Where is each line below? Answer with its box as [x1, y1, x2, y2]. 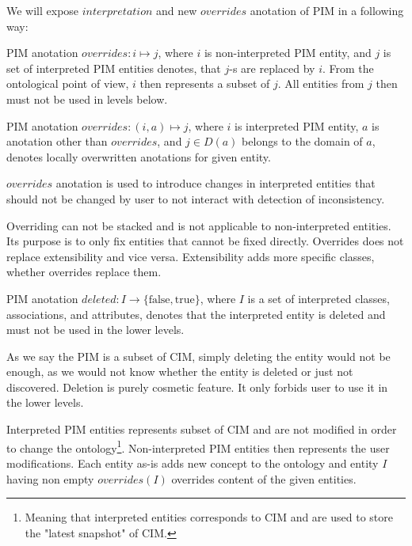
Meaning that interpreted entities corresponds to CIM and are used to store [25, 509, 393, 525]
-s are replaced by [229, 59, 315, 76]
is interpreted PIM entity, [235, 117, 359, 134]
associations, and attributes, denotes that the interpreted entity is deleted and [6, 305, 386, 322]
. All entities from [277, 75, 364, 92]
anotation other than [6, 133, 108, 150]
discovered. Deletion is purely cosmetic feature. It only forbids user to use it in [6, 378, 388, 395]
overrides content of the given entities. [171, 470, 357, 487]
